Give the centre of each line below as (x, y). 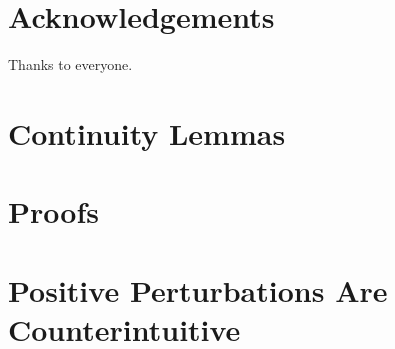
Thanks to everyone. (70, 64)
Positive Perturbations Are (198, 289)
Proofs (53, 211)
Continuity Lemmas (147, 132)
